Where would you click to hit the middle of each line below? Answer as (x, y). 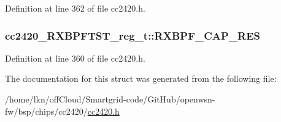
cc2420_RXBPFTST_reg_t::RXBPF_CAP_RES (133, 35)
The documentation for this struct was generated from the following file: (141, 78)
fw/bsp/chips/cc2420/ (46, 111)
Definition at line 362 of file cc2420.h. (75, 8)
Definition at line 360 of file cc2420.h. (75, 58)
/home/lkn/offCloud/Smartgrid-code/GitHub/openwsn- (110, 99)
